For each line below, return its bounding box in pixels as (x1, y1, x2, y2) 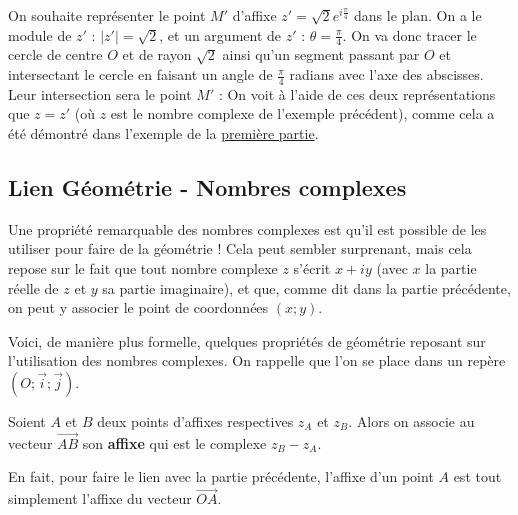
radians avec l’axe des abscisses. (289, 64, 484, 85)
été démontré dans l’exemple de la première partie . (8, 123, 319, 144)
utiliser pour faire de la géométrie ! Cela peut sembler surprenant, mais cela (8, 238, 472, 259)
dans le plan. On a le (354, 5, 482, 25)
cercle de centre (8, 44, 103, 65)
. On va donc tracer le (342, 24, 477, 45)
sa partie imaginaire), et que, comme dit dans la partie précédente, (102, 277, 511, 298)
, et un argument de (159, 24, 282, 45)
